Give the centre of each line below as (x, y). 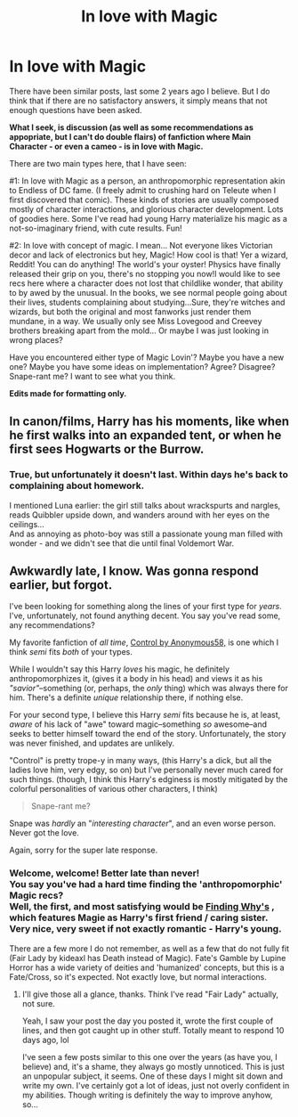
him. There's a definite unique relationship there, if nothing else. (126, 697)
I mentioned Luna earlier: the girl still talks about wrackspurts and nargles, (145, 505)
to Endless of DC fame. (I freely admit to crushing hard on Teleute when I (143, 190)
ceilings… (27, 524)
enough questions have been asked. (76, 110)
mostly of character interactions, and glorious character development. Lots (146, 209)
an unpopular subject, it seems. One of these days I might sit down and (152, 1076)
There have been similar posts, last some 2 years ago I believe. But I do (140, 91)
